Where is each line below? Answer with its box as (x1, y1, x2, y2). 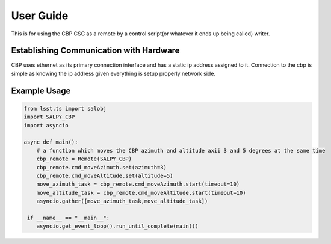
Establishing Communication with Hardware (11, 46, 180, 56)
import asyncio (23, 122, 69, 129)
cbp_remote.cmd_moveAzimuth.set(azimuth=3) (36, 164, 167, 171)
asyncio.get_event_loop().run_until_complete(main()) (36, 223, 199, 230)
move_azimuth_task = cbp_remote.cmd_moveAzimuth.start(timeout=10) (36, 181, 240, 188)
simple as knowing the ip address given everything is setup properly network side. (11, 70, 216, 77)
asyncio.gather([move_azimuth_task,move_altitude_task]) (36, 198, 208, 204)
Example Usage (11, 85, 71, 96)
